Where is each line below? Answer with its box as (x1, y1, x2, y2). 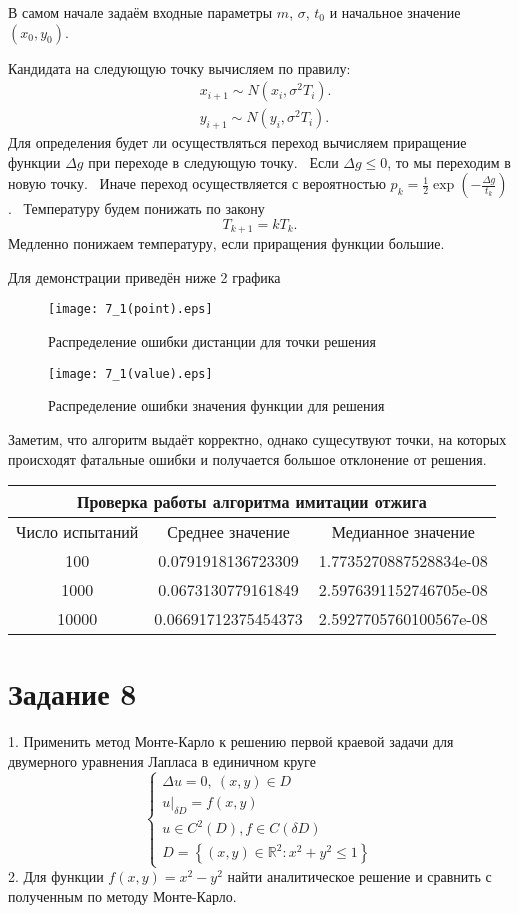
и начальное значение (329, 2, 461, 22)
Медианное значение (331, 520, 475, 544)
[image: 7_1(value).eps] (48, 366, 213, 381)
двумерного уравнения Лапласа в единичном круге (8, 750, 316, 771)
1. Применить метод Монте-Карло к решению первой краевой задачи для (8, 731, 454, 752)
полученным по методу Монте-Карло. (8, 885, 237, 906)
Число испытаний (16, 520, 139, 544)
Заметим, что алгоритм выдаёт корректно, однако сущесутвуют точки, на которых (8, 428, 507, 449)
